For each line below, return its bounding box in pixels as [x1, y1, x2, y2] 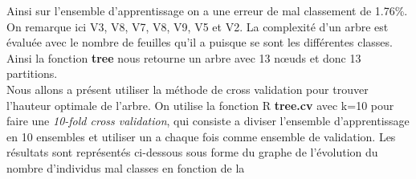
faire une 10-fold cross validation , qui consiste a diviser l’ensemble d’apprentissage [6, 112, 410, 129]
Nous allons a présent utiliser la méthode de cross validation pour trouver [6, 80, 369, 97]
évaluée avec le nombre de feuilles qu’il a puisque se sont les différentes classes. [6, 34, 393, 51]
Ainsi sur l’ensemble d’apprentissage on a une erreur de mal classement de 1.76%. [6, 2, 408, 18]
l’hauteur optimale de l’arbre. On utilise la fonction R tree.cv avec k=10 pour [6, 96, 394, 113]
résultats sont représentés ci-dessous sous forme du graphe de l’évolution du [6, 144, 378, 161]
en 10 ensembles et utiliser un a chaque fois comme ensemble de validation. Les [6, 128, 396, 144]
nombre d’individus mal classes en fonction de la [6, 159, 245, 176]
